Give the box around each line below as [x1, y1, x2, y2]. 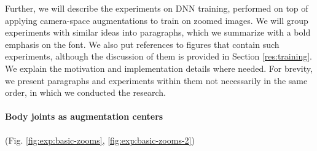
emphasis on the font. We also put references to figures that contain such [5, 37, 280, 50]
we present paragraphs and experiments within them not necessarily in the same [5, 74, 308, 87]
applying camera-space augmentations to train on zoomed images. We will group [5, 14, 308, 26]
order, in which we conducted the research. [5, 86, 166, 99]
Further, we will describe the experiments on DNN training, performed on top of [5, 2, 308, 14]
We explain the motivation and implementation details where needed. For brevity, [5, 61, 313, 74]
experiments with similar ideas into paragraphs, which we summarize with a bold [5, 26, 311, 39]
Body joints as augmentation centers [5, 110, 163, 123]
